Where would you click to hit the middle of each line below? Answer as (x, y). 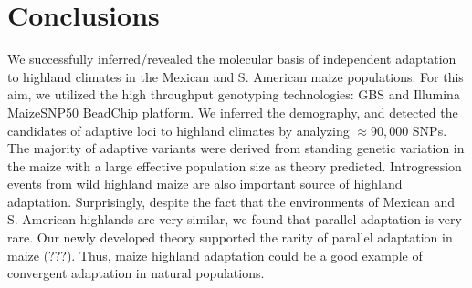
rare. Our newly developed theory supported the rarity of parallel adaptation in (230, 237)
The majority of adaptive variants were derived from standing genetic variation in (236, 148)
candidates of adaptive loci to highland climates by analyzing (178, 130)
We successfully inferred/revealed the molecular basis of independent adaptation (232, 59)
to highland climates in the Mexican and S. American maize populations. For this (236, 76)
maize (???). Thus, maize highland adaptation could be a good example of (215, 255)
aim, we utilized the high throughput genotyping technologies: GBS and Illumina (234, 94)
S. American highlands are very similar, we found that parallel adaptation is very (235, 219)
